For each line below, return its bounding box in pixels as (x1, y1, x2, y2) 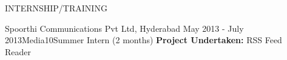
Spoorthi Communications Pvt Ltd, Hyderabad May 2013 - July (5, 22, 244, 34)
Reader (5, 45, 32, 58)
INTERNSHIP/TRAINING (5, 2, 107, 14)
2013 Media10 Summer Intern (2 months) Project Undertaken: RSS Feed (5, 34, 282, 46)
